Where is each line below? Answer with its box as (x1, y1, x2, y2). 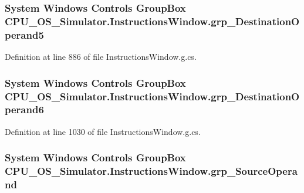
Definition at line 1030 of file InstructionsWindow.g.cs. (5, 125, 201, 137)
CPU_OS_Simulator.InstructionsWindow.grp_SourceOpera (5, 164, 298, 178)
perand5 (5, 27, 44, 42)
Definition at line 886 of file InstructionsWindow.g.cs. (5, 50, 197, 63)
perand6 (5, 102, 44, 117)
